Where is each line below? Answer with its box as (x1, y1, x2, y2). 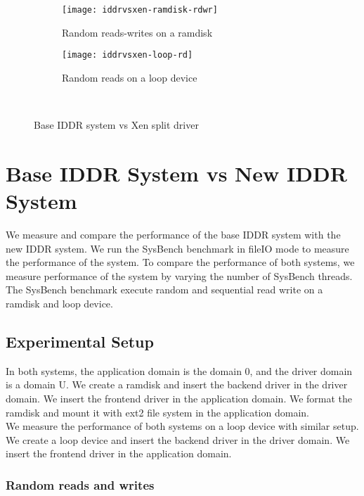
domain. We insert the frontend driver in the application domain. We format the (6, 390, 353, 405)
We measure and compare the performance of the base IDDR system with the (6, 227, 341, 241)
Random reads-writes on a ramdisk (62, 25, 213, 39)
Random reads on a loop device (62, 70, 197, 84)
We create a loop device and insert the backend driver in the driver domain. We (6, 432, 350, 447)
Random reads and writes (6, 476, 155, 493)
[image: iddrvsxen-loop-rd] (62, 50, 193, 61)
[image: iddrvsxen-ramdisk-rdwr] (62, 5, 218, 15)
